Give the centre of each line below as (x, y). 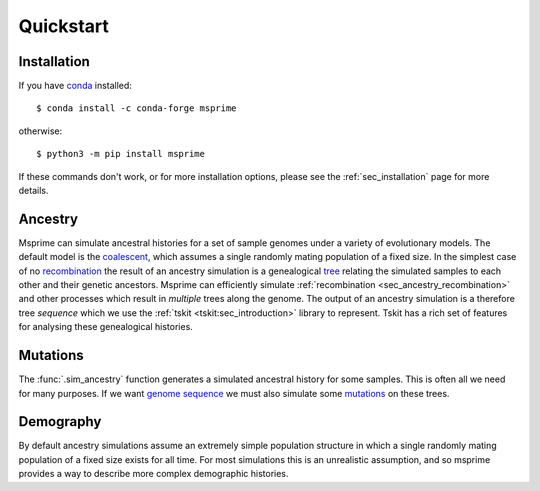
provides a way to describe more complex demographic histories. (153, 474)
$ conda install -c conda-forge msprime (136, 108)
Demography (60, 421)
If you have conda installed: (75, 86)
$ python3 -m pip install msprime (120, 154)
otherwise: (40, 131)
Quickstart (64, 26)
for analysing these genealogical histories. (106, 327)
